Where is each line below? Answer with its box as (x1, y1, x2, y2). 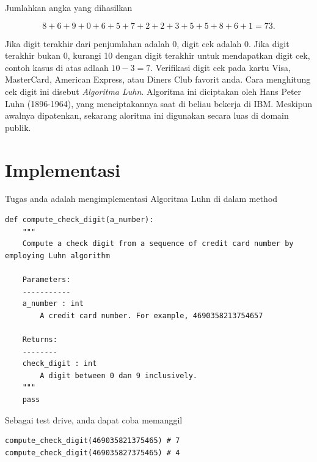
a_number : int (22, 299, 84, 308)
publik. (5, 121, 31, 133)
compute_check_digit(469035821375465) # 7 (5, 436, 180, 445)
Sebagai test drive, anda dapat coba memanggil (5, 413, 183, 426)
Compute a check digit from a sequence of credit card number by (22, 239, 294, 248)
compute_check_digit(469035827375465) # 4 (5, 448, 180, 457)
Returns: (22, 335, 57, 344)
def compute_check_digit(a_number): (5, 215, 154, 225)
